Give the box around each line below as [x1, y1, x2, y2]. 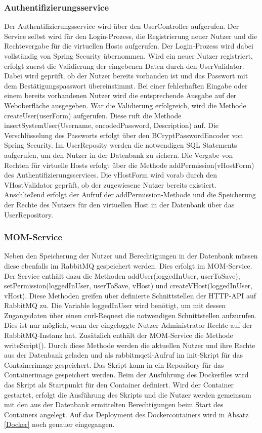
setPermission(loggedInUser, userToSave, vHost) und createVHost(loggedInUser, [4, 280, 252, 291]
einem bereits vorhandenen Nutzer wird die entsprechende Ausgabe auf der [4, 90, 237, 101]
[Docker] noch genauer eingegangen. [4, 419, 115, 429]
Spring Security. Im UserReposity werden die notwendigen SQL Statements [4, 140, 237, 150]
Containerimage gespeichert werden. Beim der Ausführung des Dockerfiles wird [4, 369, 249, 380]
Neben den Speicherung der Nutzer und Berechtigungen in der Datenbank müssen [4, 250, 258, 261]
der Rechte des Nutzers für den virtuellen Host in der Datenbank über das [4, 199, 235, 209]
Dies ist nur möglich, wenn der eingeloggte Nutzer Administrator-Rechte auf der [4, 320, 252, 330]
